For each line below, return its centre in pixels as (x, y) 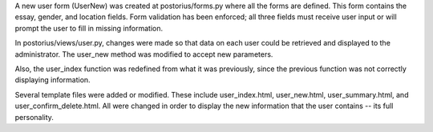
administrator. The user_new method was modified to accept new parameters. (144, 54)
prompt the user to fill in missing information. (89, 28)
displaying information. (53, 80)
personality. (34, 117)
